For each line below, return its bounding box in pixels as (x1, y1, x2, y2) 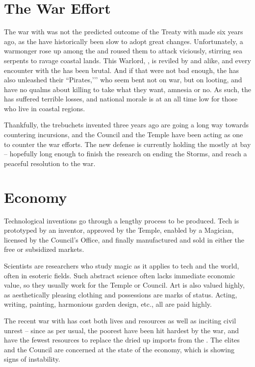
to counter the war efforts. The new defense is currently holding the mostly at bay (4, 139, 251, 149)
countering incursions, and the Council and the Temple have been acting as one (4, 129, 243, 140)
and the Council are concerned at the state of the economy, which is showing (4, 344, 235, 354)
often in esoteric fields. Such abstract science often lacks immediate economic (4, 270, 235, 280)
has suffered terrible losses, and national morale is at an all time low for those (4, 94, 238, 104)
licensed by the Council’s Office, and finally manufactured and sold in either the (4, 234, 244, 245)
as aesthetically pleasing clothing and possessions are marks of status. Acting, (4, 289, 237, 299)
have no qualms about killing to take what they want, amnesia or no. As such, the (4, 84, 251, 94)
